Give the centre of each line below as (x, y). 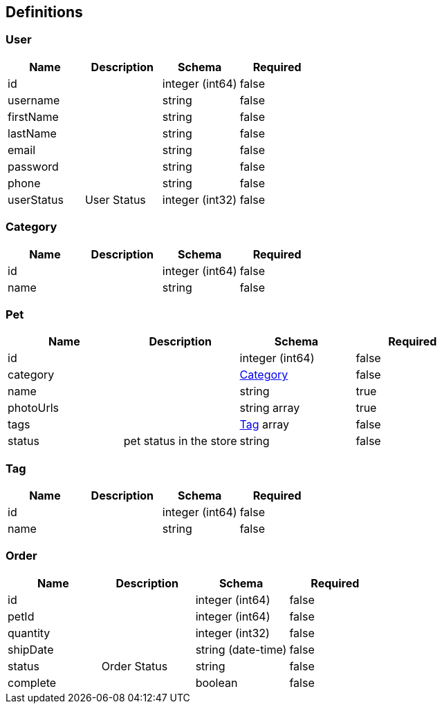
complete (32, 682)
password (33, 166)
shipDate (31, 649)
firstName (33, 116)
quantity (29, 633)
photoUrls (34, 408)
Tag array (265, 425)
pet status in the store (180, 441)
